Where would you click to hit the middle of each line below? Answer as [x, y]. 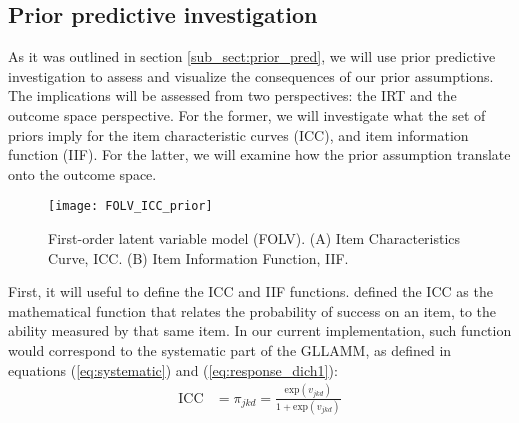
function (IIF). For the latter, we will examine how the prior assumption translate [259, 154]
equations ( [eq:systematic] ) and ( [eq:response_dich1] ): [173, 369]
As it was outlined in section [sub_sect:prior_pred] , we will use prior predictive [252, 56]
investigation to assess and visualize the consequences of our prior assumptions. [251, 75]
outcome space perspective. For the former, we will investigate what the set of [247, 114]
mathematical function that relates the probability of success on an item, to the [252, 310]
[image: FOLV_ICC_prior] [130, 206]
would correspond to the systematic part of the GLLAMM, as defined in [230, 349]
